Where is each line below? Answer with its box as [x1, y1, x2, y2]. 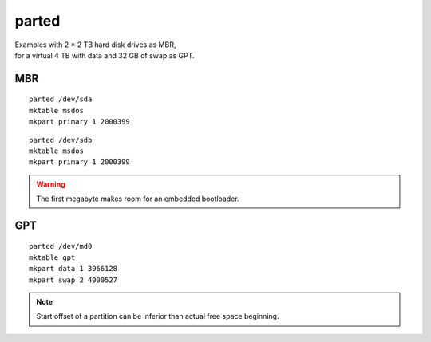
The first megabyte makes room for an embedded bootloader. [36, 194, 239, 203]
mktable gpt [29, 253, 76, 262]
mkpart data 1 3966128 [29, 264, 118, 273]
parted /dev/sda [29, 95, 93, 104]
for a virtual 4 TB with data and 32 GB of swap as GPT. [14, 50, 195, 60]
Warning [36, 179, 65, 189]
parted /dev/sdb [29, 136, 93, 144]
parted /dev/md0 [29, 242, 93, 251]
